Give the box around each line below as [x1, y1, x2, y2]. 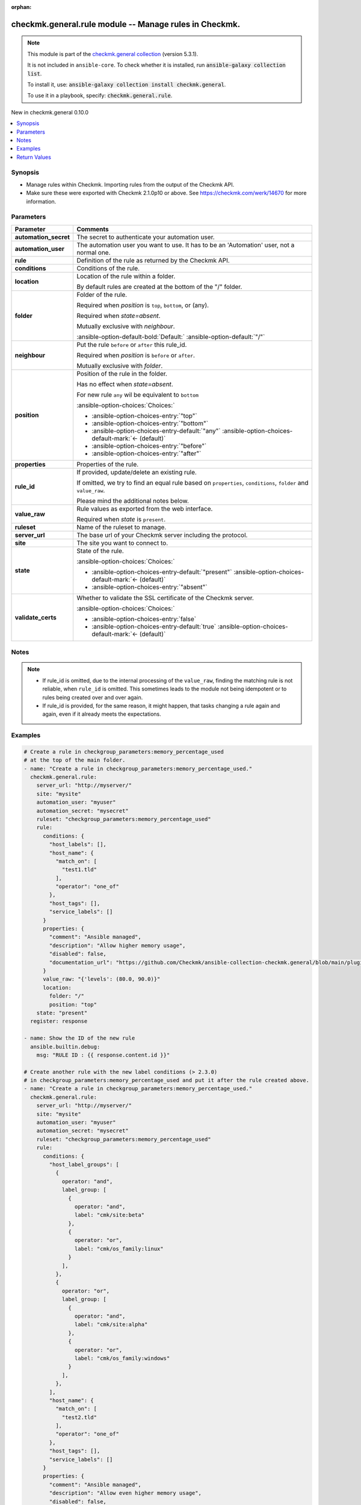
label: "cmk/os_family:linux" [74, 1245, 164, 1252]
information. [26, 197, 57, 205]
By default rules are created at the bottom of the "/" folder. [76, 282, 242, 291]
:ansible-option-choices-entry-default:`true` [91, 622, 217, 630]
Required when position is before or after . [76, 351, 196, 359]
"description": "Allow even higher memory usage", [49, 1490, 202, 1497]
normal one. [76, 248, 111, 256]
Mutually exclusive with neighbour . [76, 322, 175, 330]
